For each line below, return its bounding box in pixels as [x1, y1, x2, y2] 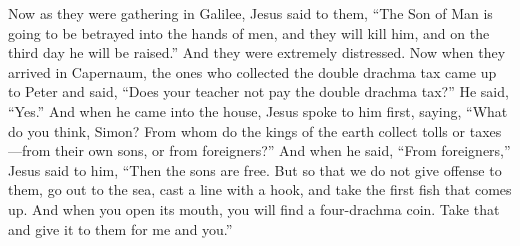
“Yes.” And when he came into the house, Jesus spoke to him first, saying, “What [8, 100, 508, 121]
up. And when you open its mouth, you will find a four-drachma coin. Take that [8, 198, 500, 219]
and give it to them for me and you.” [8, 218, 233, 239]
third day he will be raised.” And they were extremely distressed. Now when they [8, 42, 506, 63]
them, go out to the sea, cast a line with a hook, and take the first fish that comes [8, 179, 512, 200]
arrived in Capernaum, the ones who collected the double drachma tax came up [8, 61, 497, 82]
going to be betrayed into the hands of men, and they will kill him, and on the [8, 22, 490, 43]
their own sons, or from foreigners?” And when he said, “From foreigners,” [55, 140, 511, 161]
